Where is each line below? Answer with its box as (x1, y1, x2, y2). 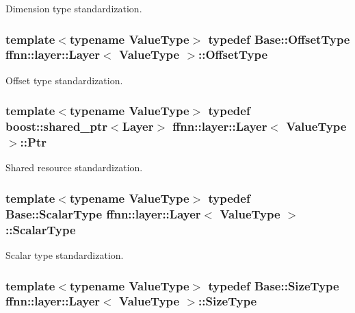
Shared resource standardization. (5, 160, 143, 175)
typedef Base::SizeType (208, 277, 339, 294)
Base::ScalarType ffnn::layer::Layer (5, 205, 201, 222)
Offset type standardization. (5, 73, 123, 87)
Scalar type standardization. (5, 248, 124, 262)
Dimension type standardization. (5, 1, 142, 15)
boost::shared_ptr (5, 118, 108, 135)
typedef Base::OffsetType (208, 30, 350, 47)
